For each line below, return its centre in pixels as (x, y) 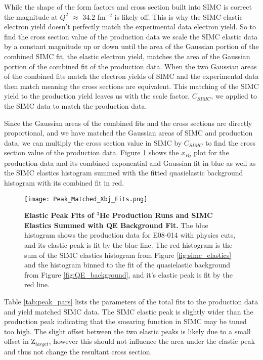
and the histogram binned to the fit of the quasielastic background (127, 265)
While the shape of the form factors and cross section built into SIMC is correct (128, 7)
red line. (37, 284)
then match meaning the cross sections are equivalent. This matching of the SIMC (131, 86)
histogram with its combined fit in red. (64, 182)
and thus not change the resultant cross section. (78, 351)
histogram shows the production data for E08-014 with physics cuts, (130, 235)
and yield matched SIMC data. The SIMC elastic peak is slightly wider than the (129, 311)
